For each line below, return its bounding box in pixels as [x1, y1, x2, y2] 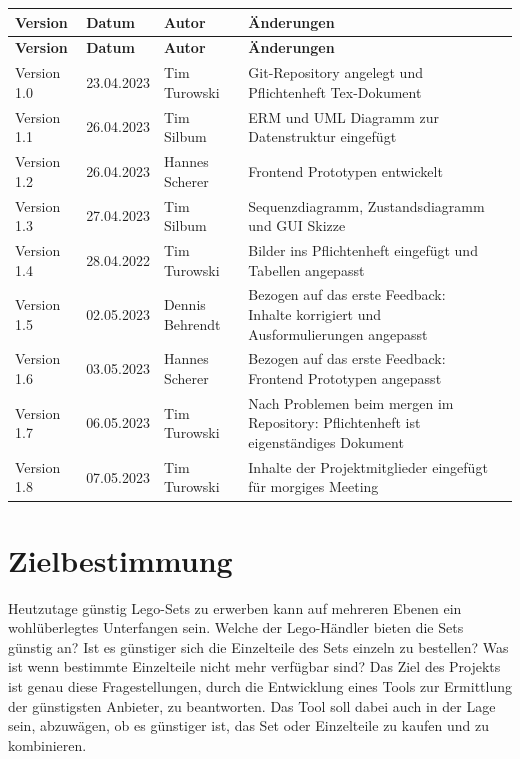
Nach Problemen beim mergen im [248, 392, 454, 413]
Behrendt [163, 313, 221, 334]
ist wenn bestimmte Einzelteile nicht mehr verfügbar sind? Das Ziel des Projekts [8, 656, 501, 677]
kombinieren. [8, 734, 87, 755]
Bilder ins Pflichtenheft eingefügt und [248, 239, 478, 260]
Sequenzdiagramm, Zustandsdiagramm [248, 195, 485, 216]
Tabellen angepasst [248, 259, 365, 280]
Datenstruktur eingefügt [248, 126, 397, 147]
